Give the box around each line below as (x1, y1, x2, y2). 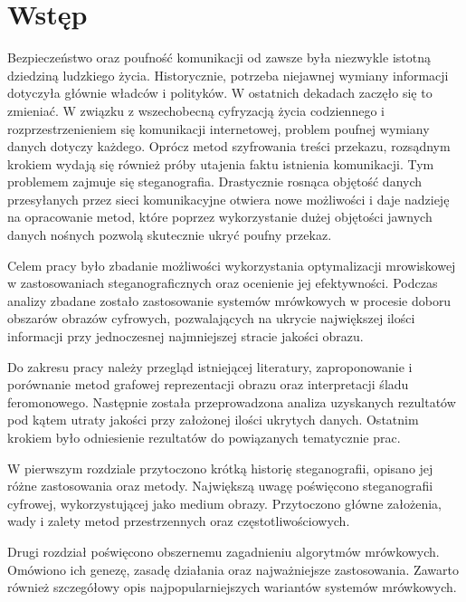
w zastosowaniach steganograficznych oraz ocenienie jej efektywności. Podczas (7, 273, 438, 292)
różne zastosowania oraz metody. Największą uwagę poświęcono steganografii (7, 476, 433, 495)
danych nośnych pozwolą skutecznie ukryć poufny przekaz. (7, 225, 332, 244)
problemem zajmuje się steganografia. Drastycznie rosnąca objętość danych (7, 172, 423, 191)
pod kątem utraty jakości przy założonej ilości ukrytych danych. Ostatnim (7, 410, 419, 429)
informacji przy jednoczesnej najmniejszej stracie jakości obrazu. (7, 327, 364, 346)
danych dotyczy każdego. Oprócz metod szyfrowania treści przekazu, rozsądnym (7, 137, 451, 156)
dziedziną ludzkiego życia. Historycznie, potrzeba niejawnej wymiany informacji (7, 65, 449, 84)
